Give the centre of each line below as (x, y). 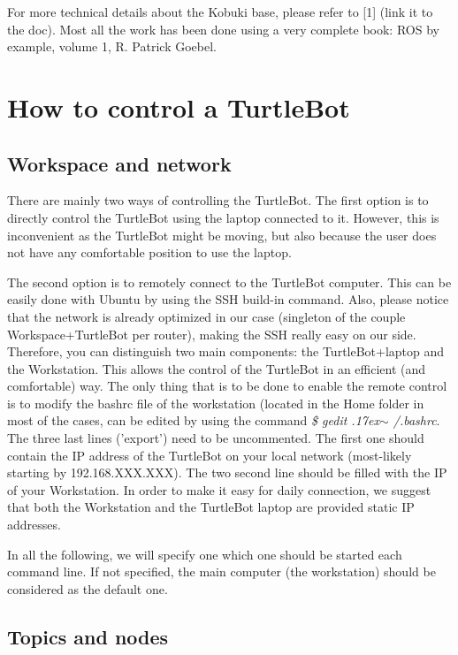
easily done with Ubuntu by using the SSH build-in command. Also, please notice (228, 299)
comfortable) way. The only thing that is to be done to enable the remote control (227, 386)
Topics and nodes (88, 636)
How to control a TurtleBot (179, 107)
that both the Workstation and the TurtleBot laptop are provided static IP (211, 507)
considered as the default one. (88, 588)
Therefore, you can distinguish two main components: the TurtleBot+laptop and (226, 351)
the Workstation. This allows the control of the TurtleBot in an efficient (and (217, 368)
